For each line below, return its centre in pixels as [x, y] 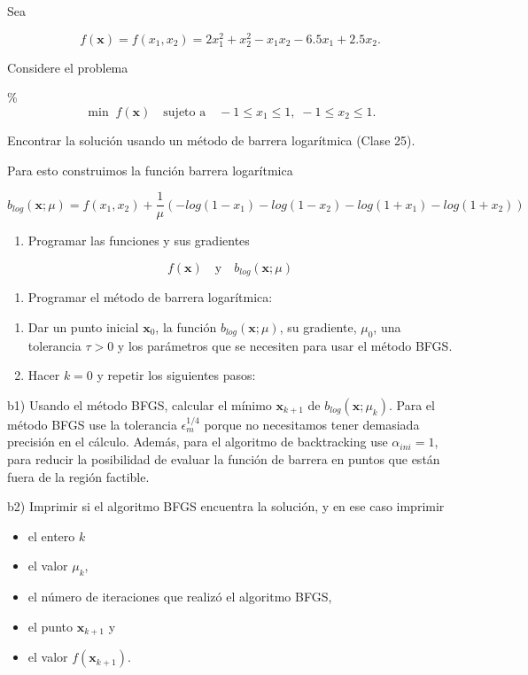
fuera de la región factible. [78, 476]
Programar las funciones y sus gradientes [139, 241]
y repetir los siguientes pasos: [176, 375]
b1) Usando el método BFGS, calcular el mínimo [140, 404]
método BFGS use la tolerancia [92, 424]
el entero [51, 535]
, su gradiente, [318, 326]
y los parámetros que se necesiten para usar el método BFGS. [285, 345]
